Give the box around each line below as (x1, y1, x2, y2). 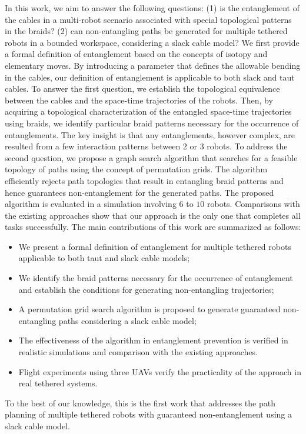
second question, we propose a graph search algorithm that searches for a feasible (5, 151, 298, 163)
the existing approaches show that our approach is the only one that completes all (5, 209, 301, 221)
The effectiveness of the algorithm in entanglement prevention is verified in (18, 334, 288, 346)
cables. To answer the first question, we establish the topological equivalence (5, 82, 280, 95)
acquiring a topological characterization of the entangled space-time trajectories (5, 105, 292, 118)
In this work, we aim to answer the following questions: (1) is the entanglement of (5, 2, 300, 14)
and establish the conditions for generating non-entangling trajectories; (18, 283, 274, 295)
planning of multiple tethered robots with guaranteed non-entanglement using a (5, 408, 292, 420)
